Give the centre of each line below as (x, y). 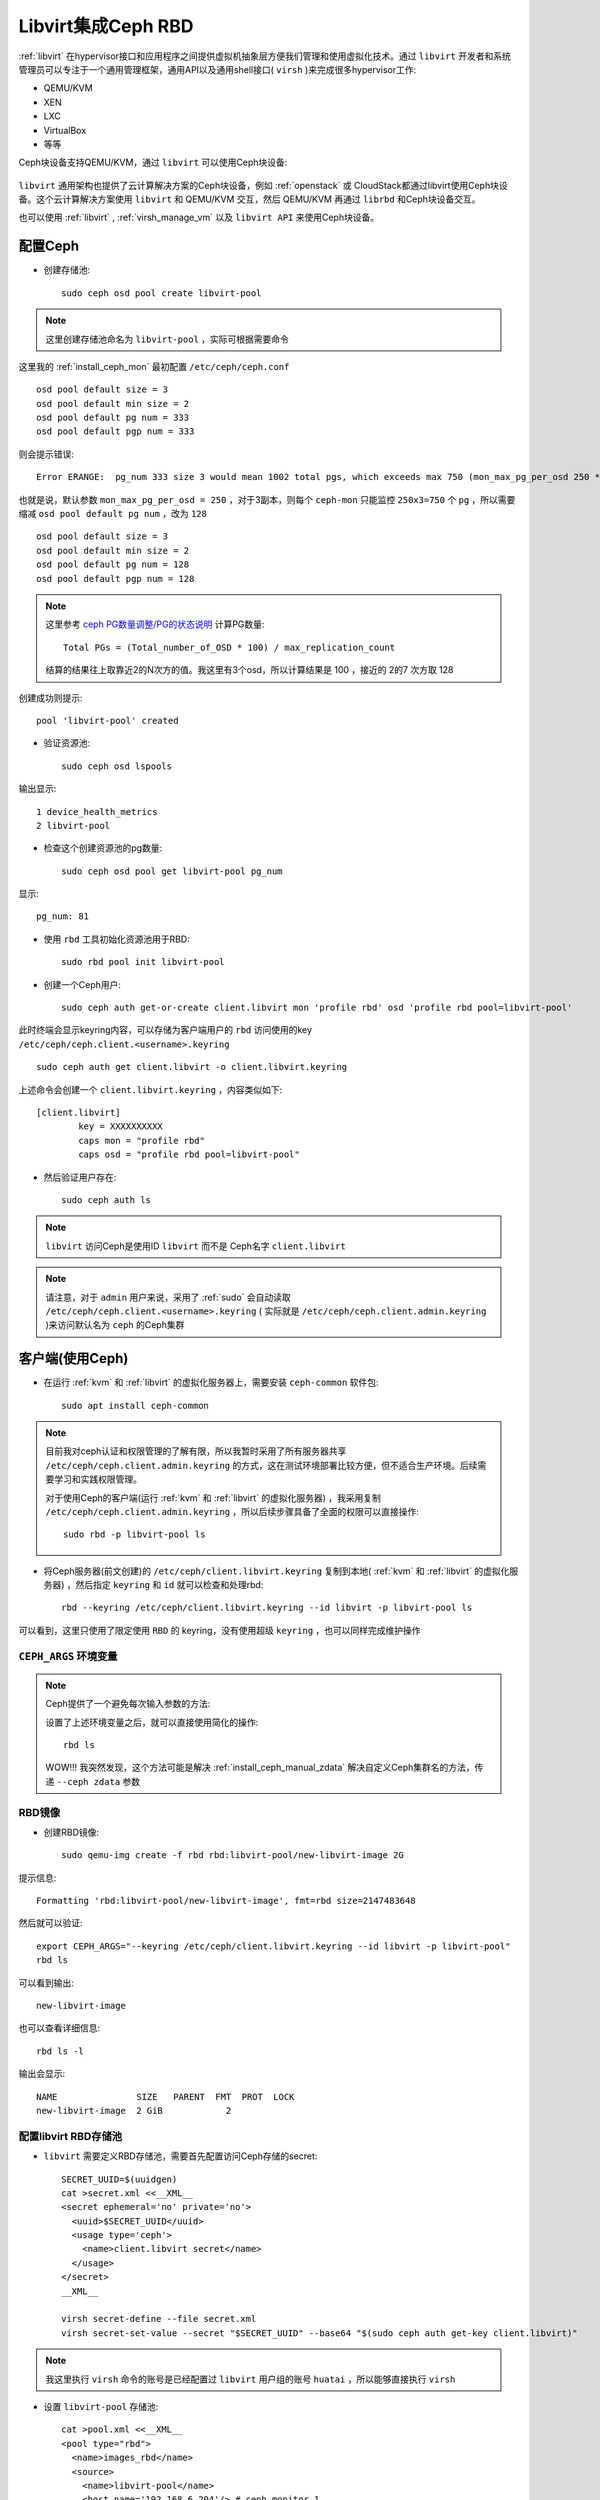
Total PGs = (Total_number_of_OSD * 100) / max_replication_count (229, 647)
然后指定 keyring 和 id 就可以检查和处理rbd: (169, 1585)
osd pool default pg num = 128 (113, 564)
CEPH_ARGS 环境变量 (68, 1656)
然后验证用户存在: (80, 1177)
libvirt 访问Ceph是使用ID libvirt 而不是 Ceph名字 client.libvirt (196, 1246)
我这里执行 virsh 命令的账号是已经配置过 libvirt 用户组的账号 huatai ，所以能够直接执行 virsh (250, 2379)
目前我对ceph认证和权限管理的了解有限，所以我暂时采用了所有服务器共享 (196, 1451)
